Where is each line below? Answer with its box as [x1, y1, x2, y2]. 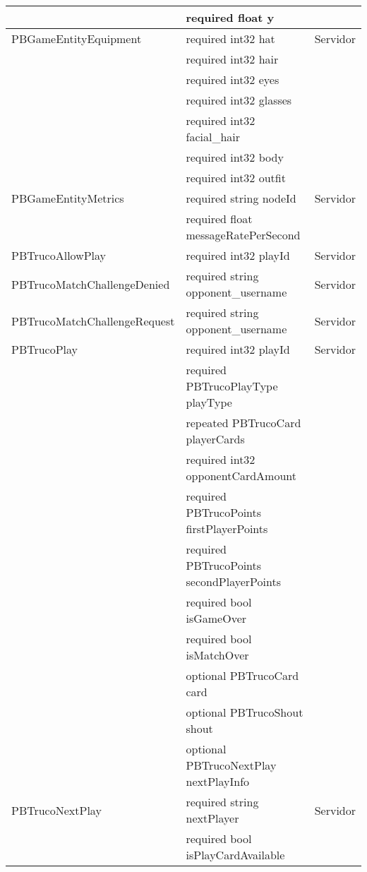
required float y [186, 9, 275, 25]
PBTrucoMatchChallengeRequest [11, 312, 175, 329]
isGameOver [186, 610, 247, 626]
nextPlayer [186, 810, 239, 826]
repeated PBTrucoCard [186, 414, 301, 431]
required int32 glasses [186, 92, 292, 108]
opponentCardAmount [186, 467, 297, 484]
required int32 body [186, 149, 284, 165]
